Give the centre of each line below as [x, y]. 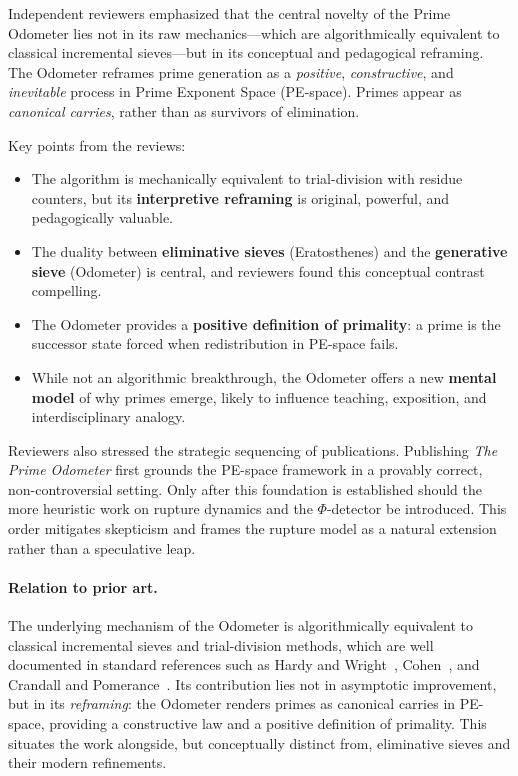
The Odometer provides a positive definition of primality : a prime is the [266, 323]
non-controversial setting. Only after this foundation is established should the [245, 488]
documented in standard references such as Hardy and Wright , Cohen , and [244, 664]
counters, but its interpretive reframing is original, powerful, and [240, 197]
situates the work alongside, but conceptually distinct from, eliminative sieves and [259, 742]
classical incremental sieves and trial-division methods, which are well [221, 644]
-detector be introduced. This [416, 508]
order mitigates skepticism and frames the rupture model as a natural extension [252, 528]
